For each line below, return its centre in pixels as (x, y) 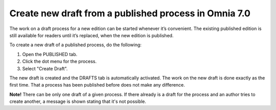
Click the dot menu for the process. (60, 62)
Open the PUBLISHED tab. (50, 54)
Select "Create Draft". (45, 68)
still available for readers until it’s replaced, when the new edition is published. (91, 35)
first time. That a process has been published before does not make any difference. (97, 85)
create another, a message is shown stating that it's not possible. (78, 101)
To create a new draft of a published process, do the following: (75, 45)
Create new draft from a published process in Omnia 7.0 (130, 13)
